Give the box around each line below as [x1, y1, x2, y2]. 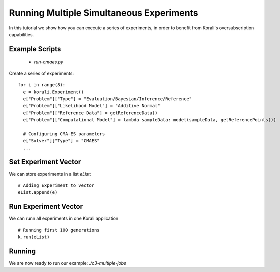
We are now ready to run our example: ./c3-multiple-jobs [9, 260, 127, 266]
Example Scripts [9, 45, 61, 53]
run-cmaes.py [34, 59, 63, 65]
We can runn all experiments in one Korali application [9, 215, 119, 222]
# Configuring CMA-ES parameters [23, 131, 105, 137]
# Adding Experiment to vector [18, 182, 95, 188]
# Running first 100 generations [18, 227, 100, 233]
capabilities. [9, 31, 34, 37]
